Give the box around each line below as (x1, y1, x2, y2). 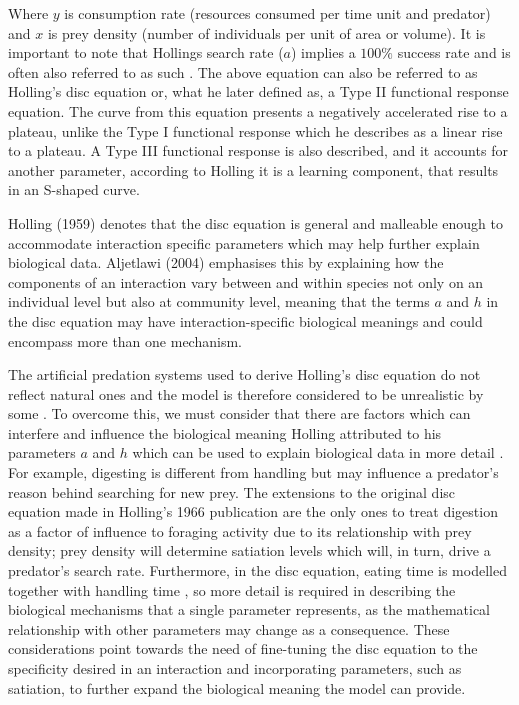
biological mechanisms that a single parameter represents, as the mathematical (8, 599, 491, 620)
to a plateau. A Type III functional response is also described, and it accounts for (8, 140, 508, 161)
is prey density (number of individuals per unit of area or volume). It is (47, 22, 486, 43)
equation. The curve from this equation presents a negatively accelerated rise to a (8, 100, 508, 121)
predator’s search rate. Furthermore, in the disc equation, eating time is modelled (8, 560, 507, 581)
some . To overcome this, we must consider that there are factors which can (8, 403, 471, 424)
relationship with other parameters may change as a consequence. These (8, 618, 450, 639)
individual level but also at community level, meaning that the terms (8, 291, 430, 312)
